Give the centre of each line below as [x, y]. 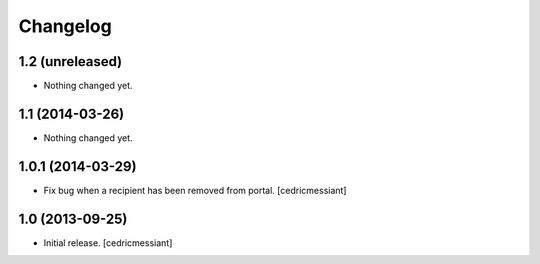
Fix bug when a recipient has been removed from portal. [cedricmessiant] [195, 190]
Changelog [65, 26]
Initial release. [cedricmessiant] [108, 242]
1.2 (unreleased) [70, 61]
